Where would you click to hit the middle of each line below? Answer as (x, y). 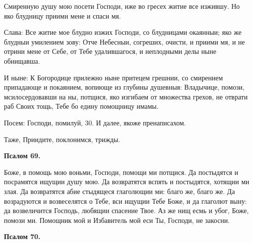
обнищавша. (22, 61)
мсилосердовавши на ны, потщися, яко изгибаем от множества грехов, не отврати (126, 96)
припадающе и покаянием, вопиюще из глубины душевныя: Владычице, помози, (124, 87)
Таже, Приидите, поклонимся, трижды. (62, 139)
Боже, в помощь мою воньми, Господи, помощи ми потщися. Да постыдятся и (121, 172)
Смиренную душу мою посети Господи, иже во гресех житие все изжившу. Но (122, 6)
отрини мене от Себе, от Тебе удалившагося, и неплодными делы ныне (110, 51)
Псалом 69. (22, 156)
